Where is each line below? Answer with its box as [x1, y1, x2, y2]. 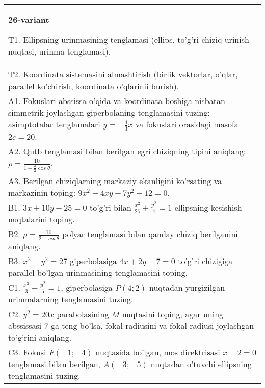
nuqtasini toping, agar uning [122, 308, 224, 320]
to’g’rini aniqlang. [8, 331, 72, 344]
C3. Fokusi [8, 346, 46, 358]
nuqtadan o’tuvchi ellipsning [150, 358, 252, 370]
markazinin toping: [8, 186, 76, 198]
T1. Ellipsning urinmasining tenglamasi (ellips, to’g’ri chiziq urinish [8, 34, 249, 45]
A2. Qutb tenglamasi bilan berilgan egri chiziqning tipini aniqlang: [8, 145, 246, 157]
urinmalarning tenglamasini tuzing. [8, 293, 134, 305]
